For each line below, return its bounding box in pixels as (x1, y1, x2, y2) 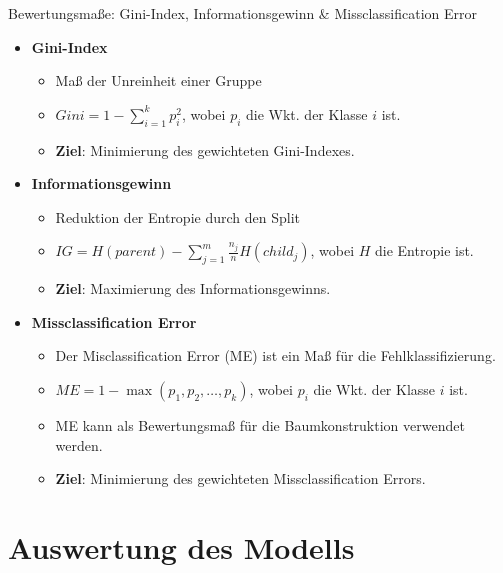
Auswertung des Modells (8, 526, 355, 567)
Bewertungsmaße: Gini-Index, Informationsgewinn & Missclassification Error (8, 3, 477, 23)
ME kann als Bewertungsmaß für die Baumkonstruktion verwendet (55, 414, 465, 435)
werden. (55, 434, 103, 455)
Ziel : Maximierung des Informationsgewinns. (55, 278, 331, 299)
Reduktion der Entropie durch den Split (55, 206, 300, 227)
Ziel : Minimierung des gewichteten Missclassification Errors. (55, 468, 426, 489)
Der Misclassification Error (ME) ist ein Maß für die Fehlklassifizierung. (55, 345, 496, 366)
